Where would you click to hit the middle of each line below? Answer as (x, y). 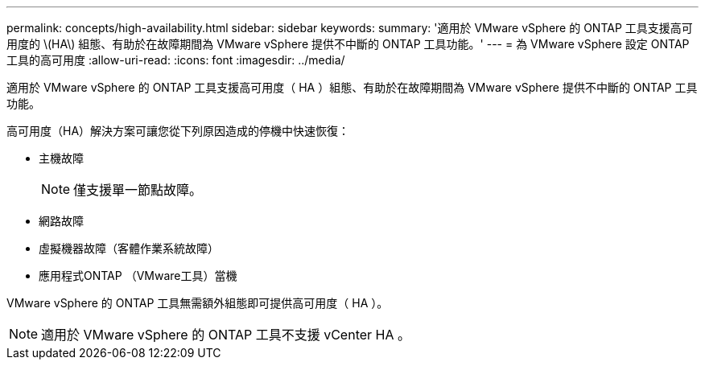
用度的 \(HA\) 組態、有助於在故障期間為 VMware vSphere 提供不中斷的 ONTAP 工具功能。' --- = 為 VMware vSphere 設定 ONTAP (348, 44)
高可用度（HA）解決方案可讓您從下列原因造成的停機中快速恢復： (178, 131)
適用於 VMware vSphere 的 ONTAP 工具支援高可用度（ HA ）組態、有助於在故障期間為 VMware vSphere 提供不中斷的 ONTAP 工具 (352, 87)
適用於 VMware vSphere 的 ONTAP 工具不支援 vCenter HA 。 (226, 335)
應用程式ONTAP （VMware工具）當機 (138, 276)
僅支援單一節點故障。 (138, 190)
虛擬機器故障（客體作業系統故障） (129, 248)
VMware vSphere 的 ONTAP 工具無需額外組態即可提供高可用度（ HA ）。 (198, 303)
